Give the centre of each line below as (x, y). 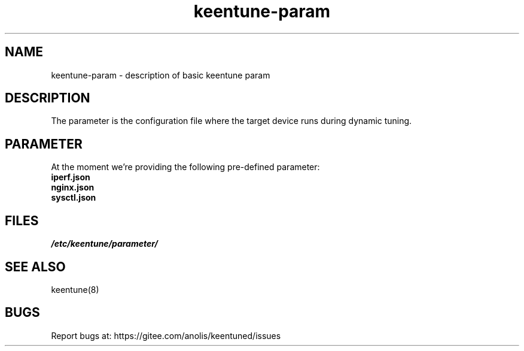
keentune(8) (75, 289)
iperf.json (71, 177)
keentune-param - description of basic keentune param (161, 75)
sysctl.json (74, 198)
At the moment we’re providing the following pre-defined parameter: (185, 167)
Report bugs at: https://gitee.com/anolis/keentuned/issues (166, 335)
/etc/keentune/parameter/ (104, 244)
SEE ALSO (35, 267)
